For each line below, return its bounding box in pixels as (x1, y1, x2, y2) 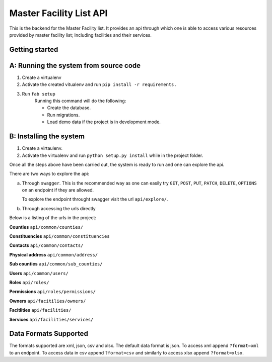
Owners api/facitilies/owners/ (9, 298, 86, 304)
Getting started (9, 45, 58, 54)
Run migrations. (47, 112, 80, 118)
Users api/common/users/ (9, 270, 69, 276)
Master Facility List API (9, 8, 108, 19)
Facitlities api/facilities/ (9, 307, 72, 313)
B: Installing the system (9, 132, 85, 141)
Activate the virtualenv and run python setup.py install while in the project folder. (22, 152, 203, 158)
